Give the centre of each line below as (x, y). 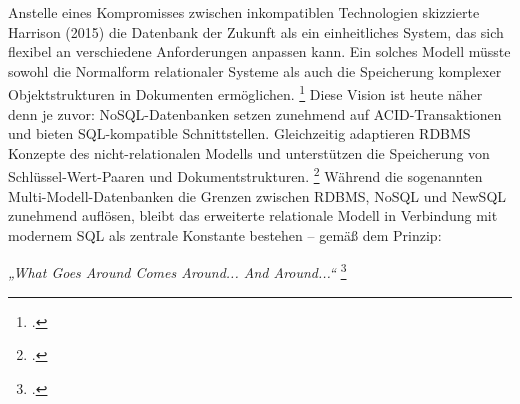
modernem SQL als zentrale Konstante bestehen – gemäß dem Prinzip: (225, 234)
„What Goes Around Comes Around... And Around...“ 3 (177, 271)
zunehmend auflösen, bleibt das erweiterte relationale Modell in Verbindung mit (253, 215)
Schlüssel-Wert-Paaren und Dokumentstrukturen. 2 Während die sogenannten (245, 175)
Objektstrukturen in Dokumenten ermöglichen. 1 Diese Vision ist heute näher (245, 93)
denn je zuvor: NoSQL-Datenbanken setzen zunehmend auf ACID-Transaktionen (255, 113)
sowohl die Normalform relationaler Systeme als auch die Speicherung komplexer (255, 70)
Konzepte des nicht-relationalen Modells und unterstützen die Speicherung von (249, 152)
